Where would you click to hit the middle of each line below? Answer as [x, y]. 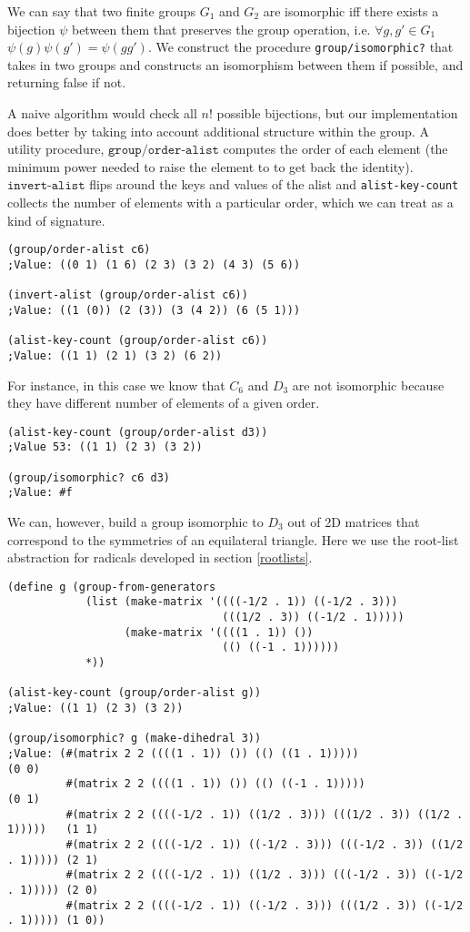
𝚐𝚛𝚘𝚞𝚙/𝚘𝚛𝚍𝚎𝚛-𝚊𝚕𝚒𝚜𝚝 [163, 151]
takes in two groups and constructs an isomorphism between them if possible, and [235, 64]
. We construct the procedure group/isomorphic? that [300, 47]
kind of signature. [56, 220]
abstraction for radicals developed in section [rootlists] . [160, 557]
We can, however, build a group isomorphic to [135, 521]
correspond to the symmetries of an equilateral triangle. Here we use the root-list [233, 539]
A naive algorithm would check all [102, 113]
